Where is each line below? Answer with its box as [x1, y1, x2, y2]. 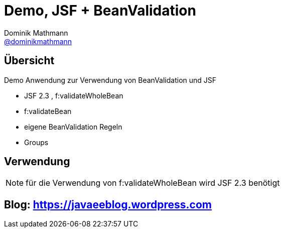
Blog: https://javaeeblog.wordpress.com [4, 198, 212, 211]
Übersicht [4, 54, 55, 67]
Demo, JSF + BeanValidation [4, 2, 196, 19]
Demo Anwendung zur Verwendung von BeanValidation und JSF [4, 75, 217, 84]
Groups [24, 138, 49, 147]
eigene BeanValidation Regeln [24, 122, 122, 131]
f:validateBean [24, 106, 72, 115]
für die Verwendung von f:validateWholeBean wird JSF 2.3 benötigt [26, 178, 280, 188]
